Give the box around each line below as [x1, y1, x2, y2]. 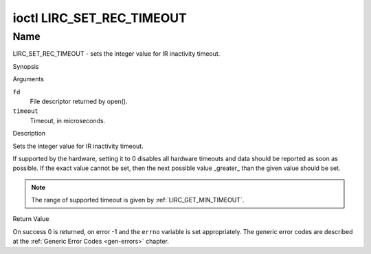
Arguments [12, 75, 45, 83]
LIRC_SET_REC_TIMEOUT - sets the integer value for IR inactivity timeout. [12, 50, 221, 58]
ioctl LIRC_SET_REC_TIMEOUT [12, 10, 187, 25]
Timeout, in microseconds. [30, 116, 106, 125]
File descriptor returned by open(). [30, 97, 128, 105]
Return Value [12, 215, 49, 223]
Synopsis [12, 62, 39, 70]
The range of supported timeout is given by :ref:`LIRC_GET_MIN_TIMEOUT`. [31, 196, 245, 204]
